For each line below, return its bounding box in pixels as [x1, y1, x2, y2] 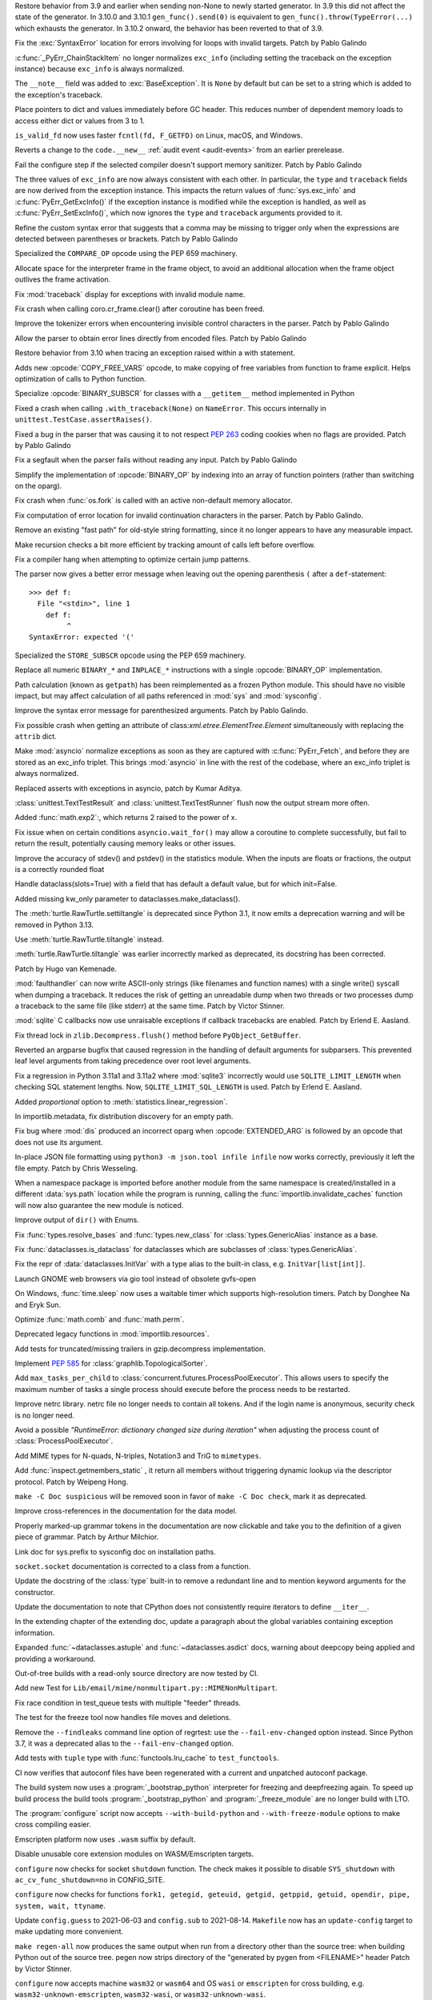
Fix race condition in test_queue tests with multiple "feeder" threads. [14, 1698, 242, 1707]
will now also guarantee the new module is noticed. [14, 1200, 184, 1210]
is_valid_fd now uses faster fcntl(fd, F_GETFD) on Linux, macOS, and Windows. [14, 130, 303, 140]
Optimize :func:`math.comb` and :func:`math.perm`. [14, 1314, 185, 1324]
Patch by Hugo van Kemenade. [14, 964, 118, 974]
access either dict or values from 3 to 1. [14, 116, 146, 126]
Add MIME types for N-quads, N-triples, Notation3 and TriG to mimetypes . [14, 1450, 262, 1460]
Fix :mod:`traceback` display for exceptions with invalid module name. [14, 289, 246, 299]
